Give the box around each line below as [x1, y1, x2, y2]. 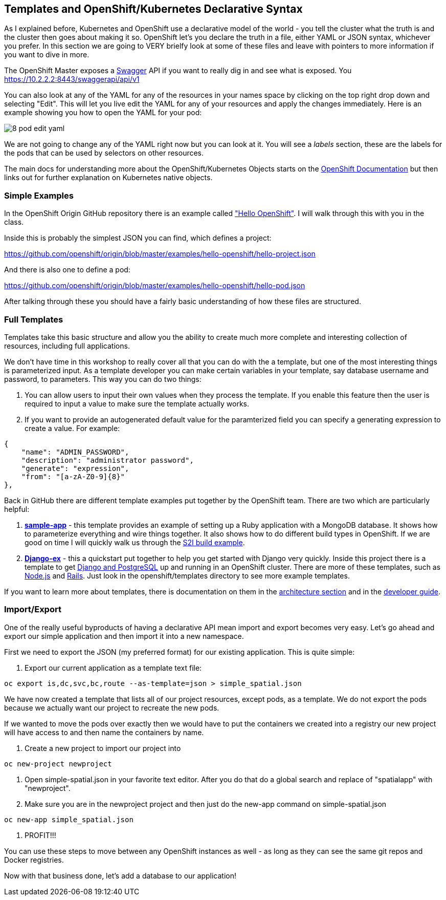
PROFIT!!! [25, 830, 56, 840]
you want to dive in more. [4, 50, 90, 59]
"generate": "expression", [21, 464, 129, 473]
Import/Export [4, 604, 61, 615]
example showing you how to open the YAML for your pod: [4, 108, 202, 117]
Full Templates [4, 314, 63, 325]
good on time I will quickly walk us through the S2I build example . [25, 538, 245, 547]
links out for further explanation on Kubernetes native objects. [4, 173, 213, 182]
